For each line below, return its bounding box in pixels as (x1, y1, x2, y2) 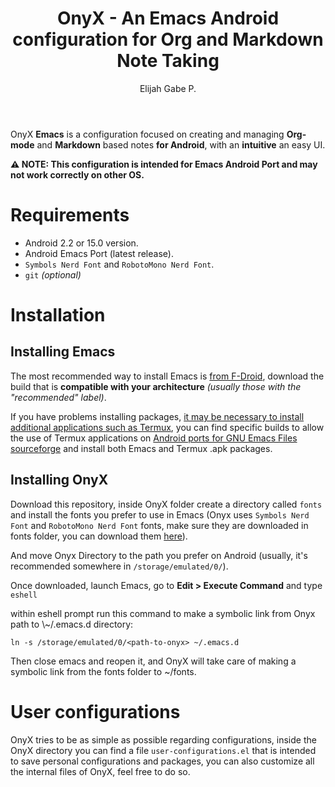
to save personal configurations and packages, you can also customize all (10, 755, 315, 767)
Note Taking (116, 50, 220, 72)
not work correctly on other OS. (10, 168, 145, 181)
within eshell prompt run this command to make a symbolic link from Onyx (10, 607, 316, 619)
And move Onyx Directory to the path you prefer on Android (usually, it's (10, 549, 308, 561)
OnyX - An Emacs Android (56, 7, 280, 30)
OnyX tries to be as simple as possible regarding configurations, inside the (10, 733, 317, 746)
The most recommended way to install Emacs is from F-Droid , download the (10, 370, 325, 382)
